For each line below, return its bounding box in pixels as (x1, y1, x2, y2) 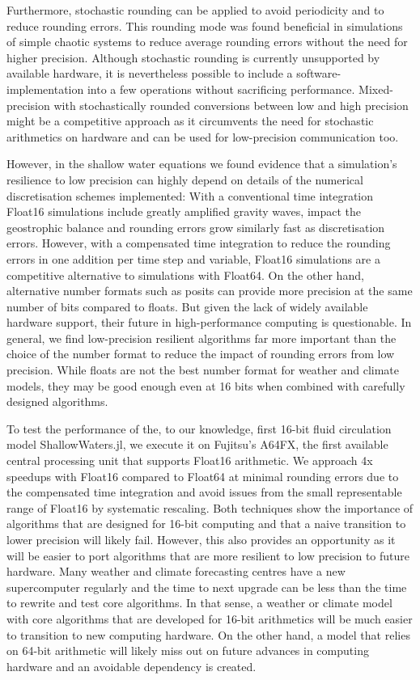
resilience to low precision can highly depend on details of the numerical (6, 171, 363, 188)
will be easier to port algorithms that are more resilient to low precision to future (6, 547, 409, 564)
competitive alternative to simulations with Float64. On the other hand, (6, 266, 364, 283)
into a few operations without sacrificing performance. (87, 80, 355, 97)
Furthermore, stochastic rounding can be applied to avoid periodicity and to (6, 2, 384, 18)
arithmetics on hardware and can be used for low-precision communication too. (6, 128, 399, 145)
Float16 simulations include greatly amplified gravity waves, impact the (6, 203, 362, 220)
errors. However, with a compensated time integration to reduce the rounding (6, 234, 391, 251)
